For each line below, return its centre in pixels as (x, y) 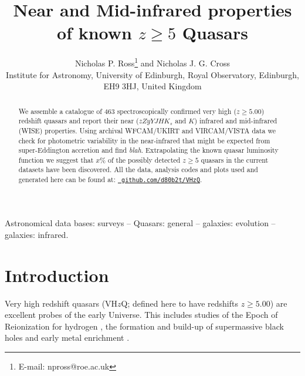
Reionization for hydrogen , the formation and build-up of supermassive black (144, 326)
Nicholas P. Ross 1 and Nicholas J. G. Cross (152, 62)
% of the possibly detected (140, 160)
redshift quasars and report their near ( (79, 121)
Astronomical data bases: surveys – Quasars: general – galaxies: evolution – (140, 223)
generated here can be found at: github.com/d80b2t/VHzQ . (110, 179)
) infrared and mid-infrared (236, 121)
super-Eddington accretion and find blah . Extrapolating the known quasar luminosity (148, 150)
